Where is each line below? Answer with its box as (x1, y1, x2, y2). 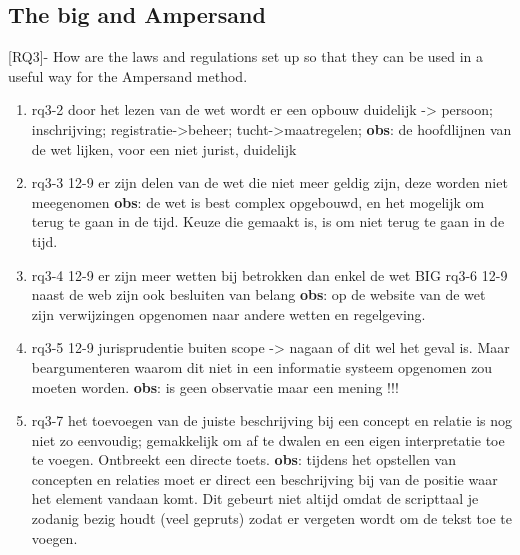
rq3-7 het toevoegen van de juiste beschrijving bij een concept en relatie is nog (31, 410, 513, 431)
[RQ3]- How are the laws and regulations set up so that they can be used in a (8, 46, 484, 67)
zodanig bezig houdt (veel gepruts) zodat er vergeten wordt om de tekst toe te (31, 508, 512, 529)
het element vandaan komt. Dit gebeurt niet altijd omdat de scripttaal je (31, 488, 479, 509)
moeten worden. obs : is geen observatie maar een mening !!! (31, 376, 399, 397)
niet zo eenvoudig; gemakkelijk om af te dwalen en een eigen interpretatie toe (31, 429, 505, 450)
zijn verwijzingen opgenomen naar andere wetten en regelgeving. (31, 303, 426, 324)
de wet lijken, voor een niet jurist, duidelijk (31, 138, 297, 159)
